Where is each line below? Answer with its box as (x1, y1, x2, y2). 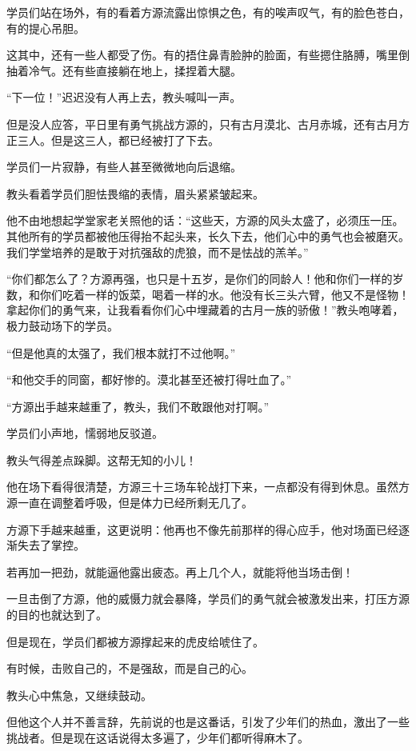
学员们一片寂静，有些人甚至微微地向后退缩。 (6, 158, 242, 175)
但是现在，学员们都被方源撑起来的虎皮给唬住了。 (6, 633, 264, 649)
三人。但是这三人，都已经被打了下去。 (17, 131, 219, 148)
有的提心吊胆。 (6, 19, 85, 36)
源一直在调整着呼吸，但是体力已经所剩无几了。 (6, 494, 253, 511)
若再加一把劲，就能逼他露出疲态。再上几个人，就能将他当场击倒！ (6, 563, 354, 580)
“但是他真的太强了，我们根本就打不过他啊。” (6, 344, 236, 361)
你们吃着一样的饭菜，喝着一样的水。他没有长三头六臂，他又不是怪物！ (39, 286, 410, 302)
